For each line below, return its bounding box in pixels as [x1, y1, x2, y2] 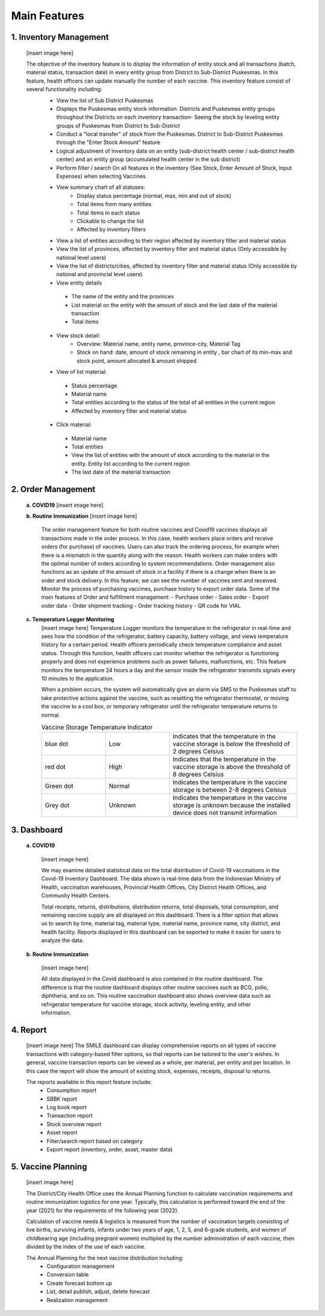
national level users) [56, 254, 107, 261]
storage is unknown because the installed [172, 801, 291, 810]
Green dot [45, 782, 73, 790]
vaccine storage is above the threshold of [172, 763, 291, 771]
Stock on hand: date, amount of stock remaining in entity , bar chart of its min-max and [76, 348, 292, 356]
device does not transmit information [172, 808, 277, 817]
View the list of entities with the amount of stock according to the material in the [71, 452, 270, 459]
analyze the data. [41, 937, 84, 944]
